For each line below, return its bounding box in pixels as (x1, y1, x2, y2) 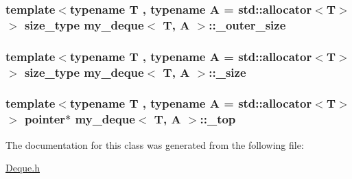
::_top (200, 110, 236, 128)
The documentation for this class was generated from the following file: (5, 137, 304, 152)
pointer (24, 110, 66, 128)
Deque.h (5, 160, 40, 175)
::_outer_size (209, 16, 286, 33)
